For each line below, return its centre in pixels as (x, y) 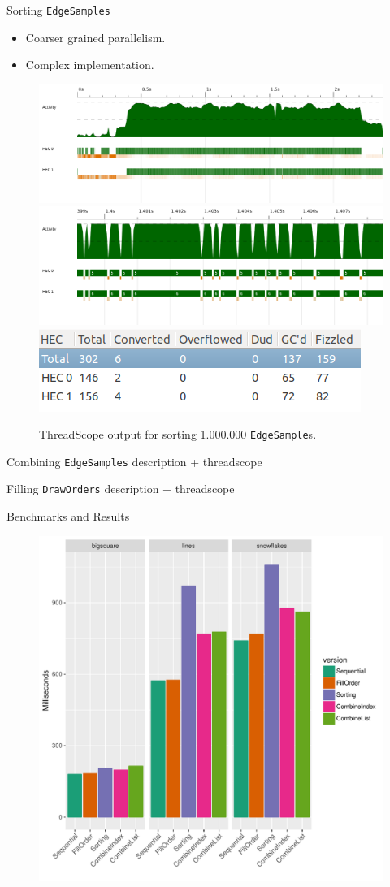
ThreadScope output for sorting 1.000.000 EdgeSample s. (178, 434)
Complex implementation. (90, 65)
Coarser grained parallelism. (95, 37)
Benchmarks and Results (68, 516)
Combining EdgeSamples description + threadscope (134, 461)
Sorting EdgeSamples (58, 10)
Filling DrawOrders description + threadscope (121, 489)
